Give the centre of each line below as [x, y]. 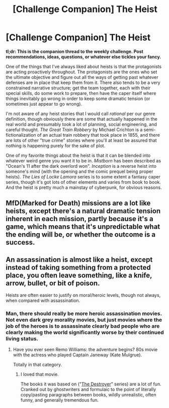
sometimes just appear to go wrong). [44, 104]
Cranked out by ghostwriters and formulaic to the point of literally [88, 389]
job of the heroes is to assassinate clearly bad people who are [83, 326]
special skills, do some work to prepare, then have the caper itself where [81, 93]
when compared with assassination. [43, 300]
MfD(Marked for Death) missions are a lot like [78, 203]
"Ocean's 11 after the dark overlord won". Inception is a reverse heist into [81, 166]
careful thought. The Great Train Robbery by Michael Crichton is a [74, 130]
